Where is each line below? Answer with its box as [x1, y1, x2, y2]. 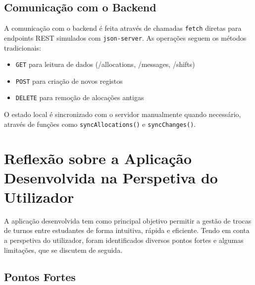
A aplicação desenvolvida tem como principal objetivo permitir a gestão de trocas [4, 215, 252, 226]
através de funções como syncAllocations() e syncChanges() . [4, 118, 196, 129]
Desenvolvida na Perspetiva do [4, 167, 218, 187]
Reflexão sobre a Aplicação [4, 148, 192, 168]
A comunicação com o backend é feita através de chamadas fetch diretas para [4, 23, 242, 33]
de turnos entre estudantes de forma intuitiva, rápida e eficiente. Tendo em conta [4, 225, 250, 235]
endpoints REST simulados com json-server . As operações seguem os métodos [4, 32, 247, 43]
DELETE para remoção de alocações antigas [15, 92, 144, 103]
